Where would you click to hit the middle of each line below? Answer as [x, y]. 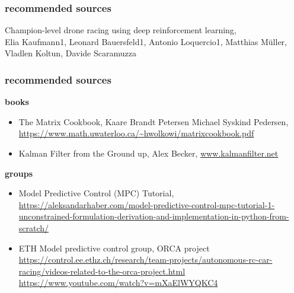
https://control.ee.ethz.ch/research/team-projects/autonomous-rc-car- [146, 259]
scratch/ [34, 227]
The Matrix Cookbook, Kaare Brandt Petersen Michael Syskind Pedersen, [154, 121]
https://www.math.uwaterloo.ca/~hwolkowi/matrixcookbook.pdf [136, 133]
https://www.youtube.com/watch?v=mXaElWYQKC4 [118, 283]
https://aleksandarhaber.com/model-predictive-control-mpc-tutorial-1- [147, 204]
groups [19, 173]
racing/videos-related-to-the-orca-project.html [102, 271]
